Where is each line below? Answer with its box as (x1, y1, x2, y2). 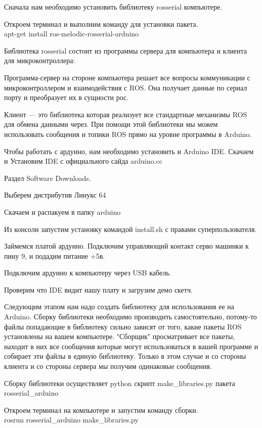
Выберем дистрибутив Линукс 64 (4, 189, 106, 200)
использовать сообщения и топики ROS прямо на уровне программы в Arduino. (4, 128, 252, 139)
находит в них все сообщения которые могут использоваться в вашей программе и (4, 341, 258, 351)
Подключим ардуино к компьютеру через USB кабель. (4, 267, 171, 278)
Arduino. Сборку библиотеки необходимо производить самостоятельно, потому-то (4, 311, 257, 322)
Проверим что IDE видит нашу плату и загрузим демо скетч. (4, 284, 193, 295)
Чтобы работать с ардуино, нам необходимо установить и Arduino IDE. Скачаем (4, 146, 254, 156)
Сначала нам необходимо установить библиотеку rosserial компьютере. (4, 2, 223, 12)
